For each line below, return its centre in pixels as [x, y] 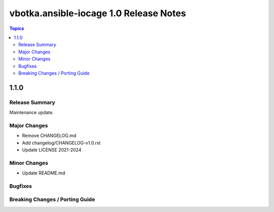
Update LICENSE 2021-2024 [52, 150]
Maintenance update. [32, 113]
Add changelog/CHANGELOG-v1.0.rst [61, 143]
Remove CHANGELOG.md [49, 136]
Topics [17, 28]
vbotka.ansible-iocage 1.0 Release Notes [98, 13]
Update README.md [44, 173]
